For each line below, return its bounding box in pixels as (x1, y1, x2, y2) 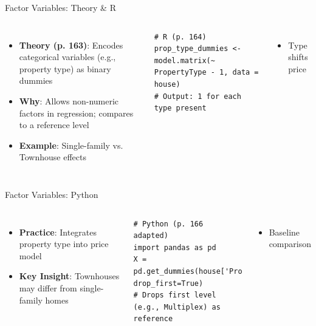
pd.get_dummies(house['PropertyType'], (133, 267, 295, 276)
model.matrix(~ (154, 56, 215, 65)
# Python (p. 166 (133, 219, 204, 228)
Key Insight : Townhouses (19, 270, 120, 282)
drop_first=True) (133, 279, 204, 288)
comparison (269, 237, 311, 250)
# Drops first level (133, 291, 216, 300)
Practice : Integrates (19, 225, 97, 238)
